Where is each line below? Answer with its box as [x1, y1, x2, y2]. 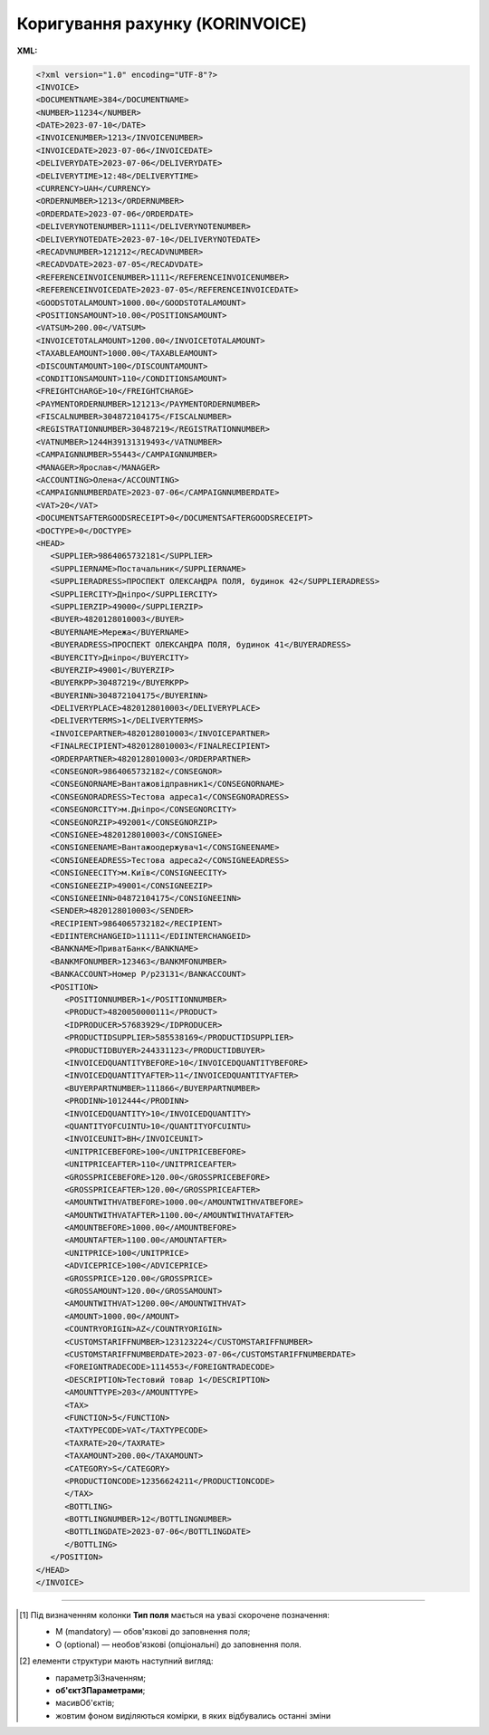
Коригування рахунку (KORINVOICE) [16, 14, 308, 34]
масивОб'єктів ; [55, 1698, 115, 1709]
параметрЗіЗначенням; [55, 1672, 147, 1683]
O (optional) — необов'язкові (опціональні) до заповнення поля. [55, 1639, 302, 1650]
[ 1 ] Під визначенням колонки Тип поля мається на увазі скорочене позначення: [19, 1610, 331, 1620]
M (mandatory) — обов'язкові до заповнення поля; [55, 1626, 251, 1637]
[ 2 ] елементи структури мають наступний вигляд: [19, 1655, 214, 1666]
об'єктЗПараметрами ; [55, 1684, 146, 1695]
